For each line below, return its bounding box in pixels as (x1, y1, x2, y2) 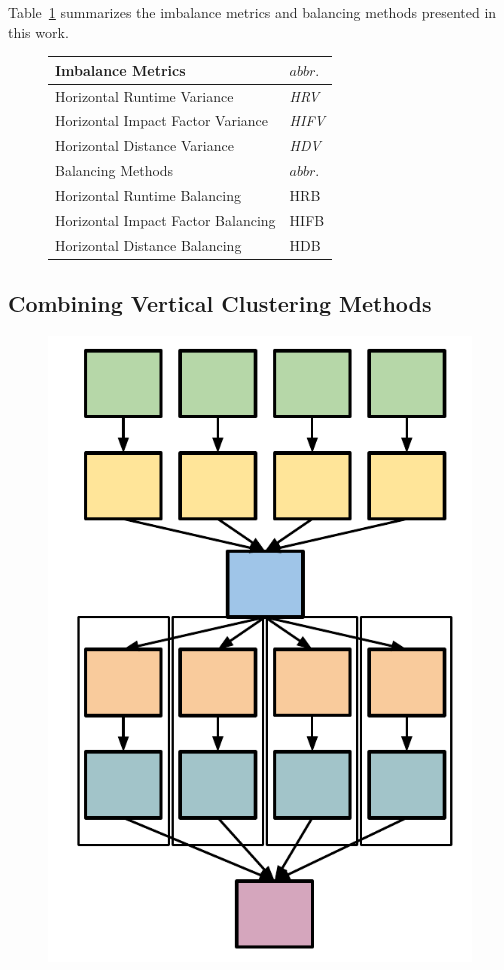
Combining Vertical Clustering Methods (8, 288, 432, 319)
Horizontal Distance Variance (55, 135, 234, 156)
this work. (8, 21, 69, 42)
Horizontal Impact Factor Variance (55, 110, 269, 131)
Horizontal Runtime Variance (55, 85, 234, 106)
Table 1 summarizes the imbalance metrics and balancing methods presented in (8, 2, 497, 22)
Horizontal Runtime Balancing (55, 184, 241, 205)
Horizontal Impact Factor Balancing (55, 209, 276, 230)
